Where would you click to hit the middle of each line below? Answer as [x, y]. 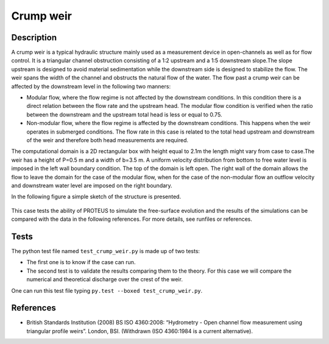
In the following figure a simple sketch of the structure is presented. [96, 197]
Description [34, 38]
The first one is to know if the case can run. [81, 262]
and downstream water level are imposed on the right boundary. [92, 185]
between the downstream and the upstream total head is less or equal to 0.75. [124, 114]
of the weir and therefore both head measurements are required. [108, 140]
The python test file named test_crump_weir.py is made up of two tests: [106, 251]
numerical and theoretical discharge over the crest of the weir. [104, 279]
